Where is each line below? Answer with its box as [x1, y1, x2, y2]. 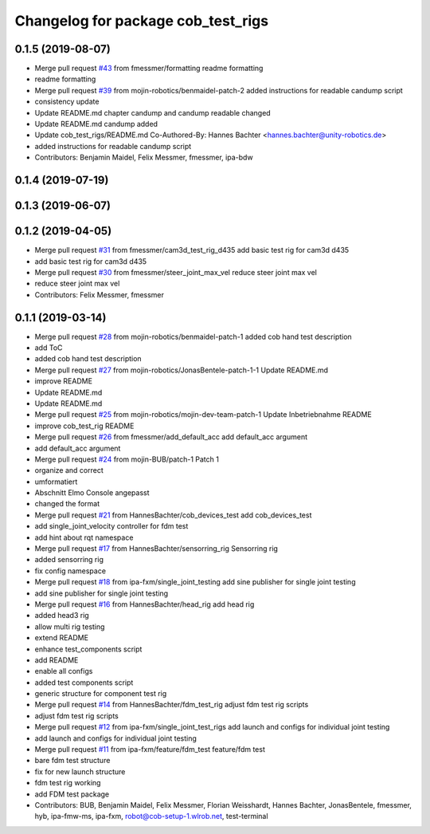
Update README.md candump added [34, 120, 158, 129]
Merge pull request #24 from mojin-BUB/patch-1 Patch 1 [34, 454, 219, 464]
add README [34, 655, 79, 665]
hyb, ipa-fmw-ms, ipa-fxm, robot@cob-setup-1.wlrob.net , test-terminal [34, 812, 268, 821]
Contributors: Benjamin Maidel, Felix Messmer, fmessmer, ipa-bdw [34, 152, 254, 163]
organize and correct [34, 466, 104, 475]
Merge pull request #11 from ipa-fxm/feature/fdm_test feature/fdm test [34, 745, 266, 754]
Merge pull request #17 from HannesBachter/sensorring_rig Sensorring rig [34, 544, 279, 553]
